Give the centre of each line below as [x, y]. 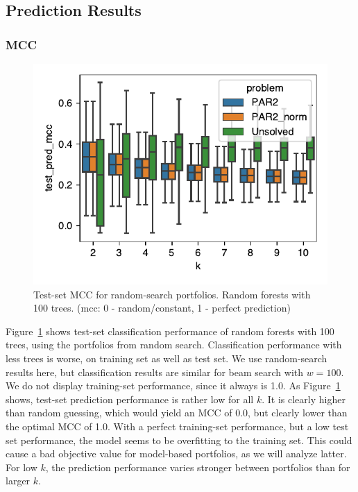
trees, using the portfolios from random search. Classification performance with [174, 345]
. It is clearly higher [304, 399]
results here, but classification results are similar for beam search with [155, 372]
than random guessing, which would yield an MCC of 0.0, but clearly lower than [177, 413]
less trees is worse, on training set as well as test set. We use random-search [167, 358]
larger [18, 481]
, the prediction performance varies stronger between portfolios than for [198, 467]
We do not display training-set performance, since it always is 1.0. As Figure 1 [173, 385]
